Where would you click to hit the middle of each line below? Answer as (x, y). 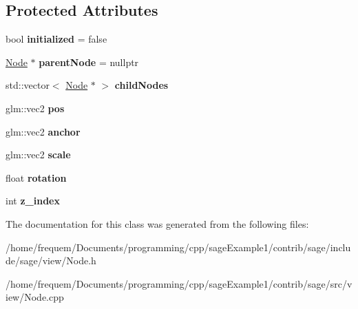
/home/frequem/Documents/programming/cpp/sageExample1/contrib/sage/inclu (178, 247)
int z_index (33, 201)
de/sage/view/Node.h (51, 260)
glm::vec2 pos (35, 108)
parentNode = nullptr (89, 62)
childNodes (141, 85)
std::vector (28, 85)
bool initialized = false (56, 39)
